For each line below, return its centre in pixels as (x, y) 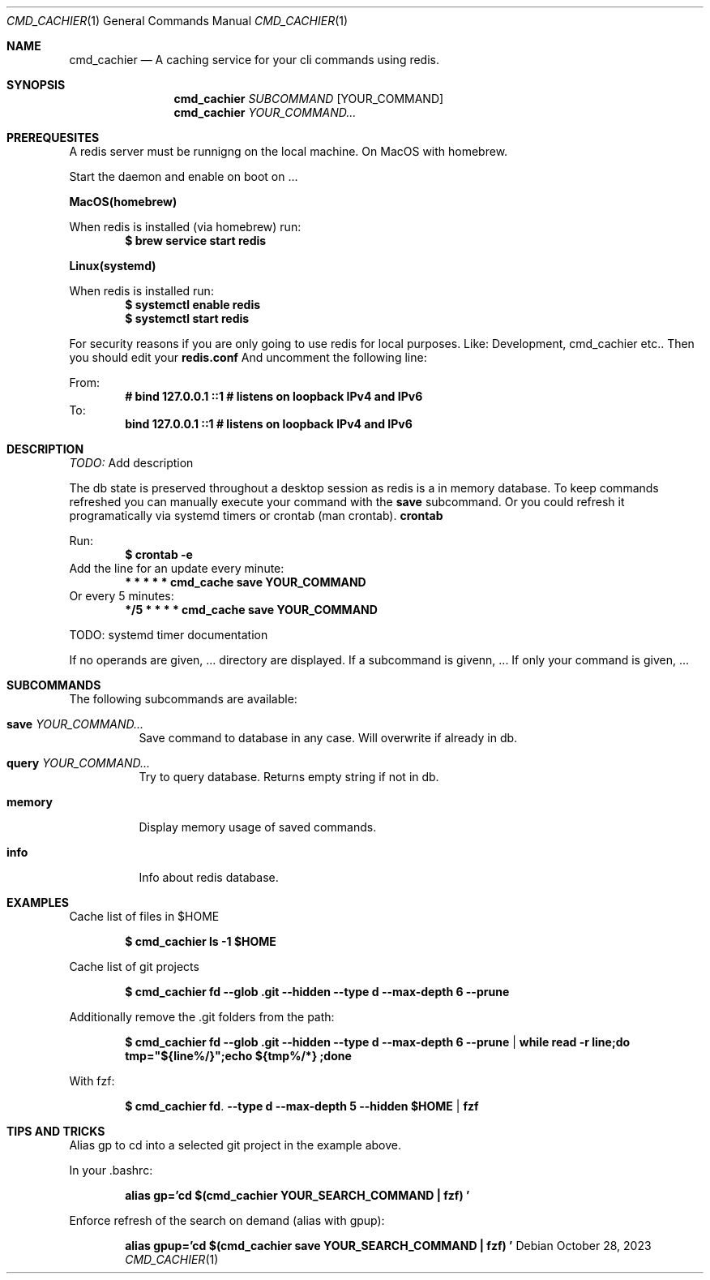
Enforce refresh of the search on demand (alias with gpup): (227, 1220)
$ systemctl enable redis (193, 305)
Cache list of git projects (134, 966)
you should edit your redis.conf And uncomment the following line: (248, 357)
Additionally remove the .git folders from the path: (202, 1017)
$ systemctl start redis (187, 318)
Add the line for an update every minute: (177, 568)
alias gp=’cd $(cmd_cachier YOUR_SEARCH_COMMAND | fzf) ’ (297, 1195)
